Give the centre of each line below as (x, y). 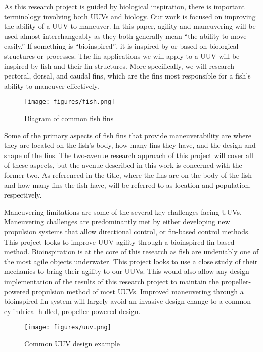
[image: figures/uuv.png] (68, 327)
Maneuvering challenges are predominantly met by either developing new (117, 222)
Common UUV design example (72, 343)
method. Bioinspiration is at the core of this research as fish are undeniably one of (131, 251)
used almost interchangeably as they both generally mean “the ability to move (125, 36)
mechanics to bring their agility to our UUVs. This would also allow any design (127, 271)
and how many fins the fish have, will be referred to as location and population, (128, 185)
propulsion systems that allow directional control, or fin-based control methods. (127, 231)
